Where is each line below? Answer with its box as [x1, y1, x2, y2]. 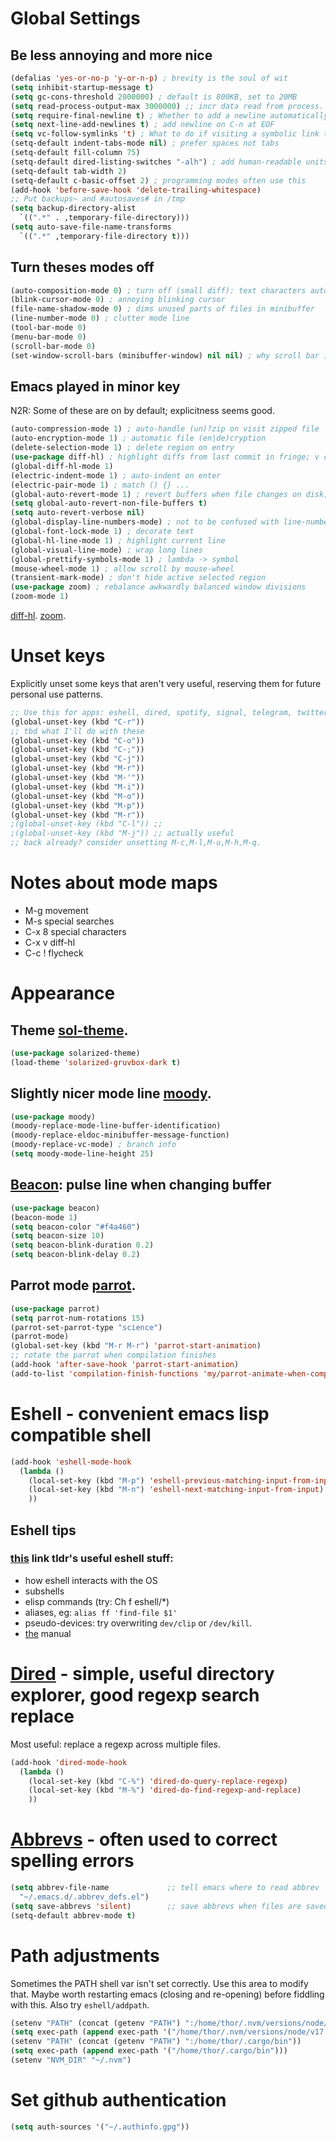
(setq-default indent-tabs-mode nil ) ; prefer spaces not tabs [10, 138, 280, 149]
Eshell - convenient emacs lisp [10, 1403, 270, 1425]
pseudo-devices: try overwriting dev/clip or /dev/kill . [24, 1617, 253, 1629]
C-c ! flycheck [24, 947, 84, 959]
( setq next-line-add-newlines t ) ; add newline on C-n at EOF [10, 120, 275, 130]
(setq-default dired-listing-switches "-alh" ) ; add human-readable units [10, 157, 329, 167]
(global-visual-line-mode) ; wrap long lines [10, 545, 203, 555]
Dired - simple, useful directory [10, 1663, 275, 1685]
